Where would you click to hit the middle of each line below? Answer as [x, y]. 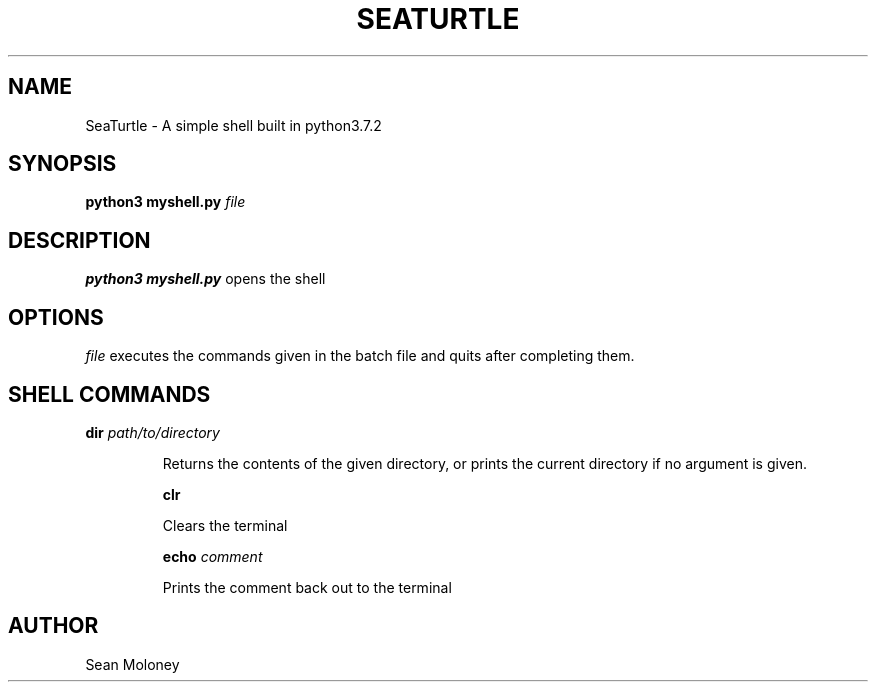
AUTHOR [53, 626]
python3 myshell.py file [165, 202]
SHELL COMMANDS [109, 394]
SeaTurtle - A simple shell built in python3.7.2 [233, 125]
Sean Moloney [132, 664]
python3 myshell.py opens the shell [205, 279]
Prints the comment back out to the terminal [307, 587]
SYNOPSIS [62, 164]
